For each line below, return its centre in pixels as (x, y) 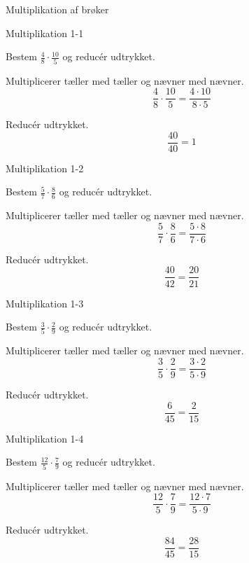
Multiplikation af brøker (57, 9)
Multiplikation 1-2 (45, 168)
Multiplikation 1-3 (45, 303)
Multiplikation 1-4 (45, 438)
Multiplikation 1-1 (45, 33)
